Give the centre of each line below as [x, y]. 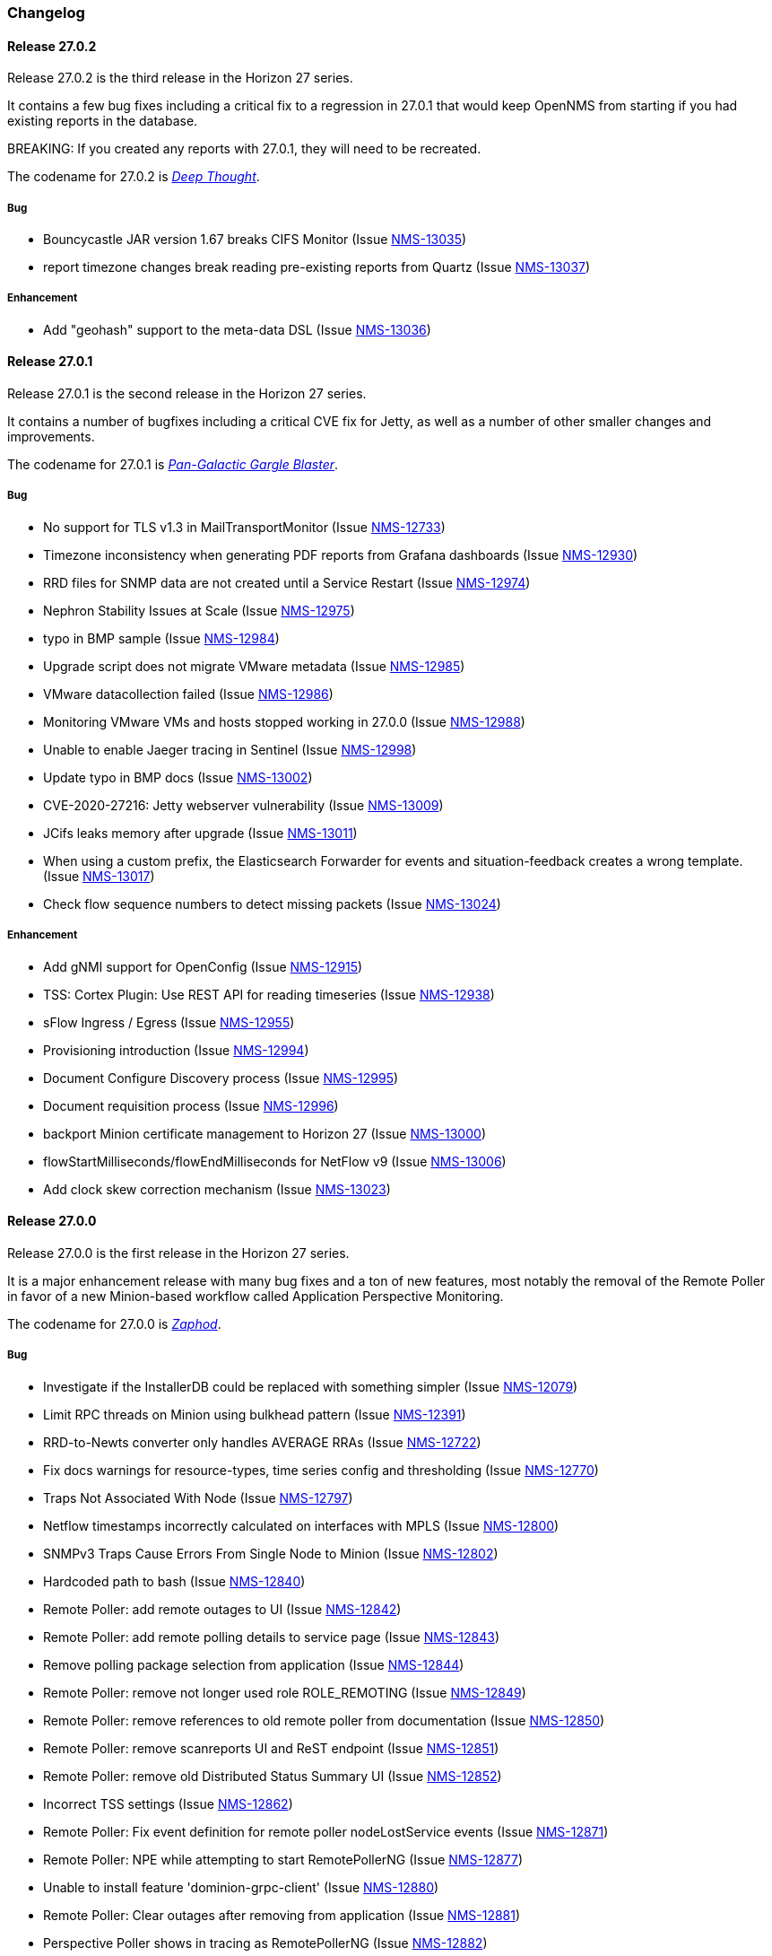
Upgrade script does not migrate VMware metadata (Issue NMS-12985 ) [254, 666]
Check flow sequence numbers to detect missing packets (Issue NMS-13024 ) [272, 904]
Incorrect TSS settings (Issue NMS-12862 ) [168, 1803]
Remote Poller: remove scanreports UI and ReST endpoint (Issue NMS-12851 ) [271, 1748]
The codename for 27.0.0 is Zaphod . [114, 1323]
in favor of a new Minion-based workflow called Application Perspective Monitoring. [256, 1296]
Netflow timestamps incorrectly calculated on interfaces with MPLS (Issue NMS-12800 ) [301, 1525]
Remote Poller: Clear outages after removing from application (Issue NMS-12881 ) [282, 1915]
